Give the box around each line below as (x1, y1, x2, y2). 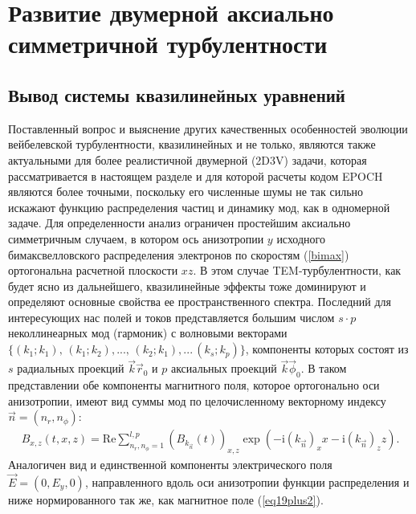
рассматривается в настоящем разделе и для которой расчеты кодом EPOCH (8, 167, 383, 184)
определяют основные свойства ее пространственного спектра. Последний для (8, 293, 391, 310)
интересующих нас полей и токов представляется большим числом (8, 308, 335, 325)
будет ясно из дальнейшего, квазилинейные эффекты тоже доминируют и (8, 277, 366, 294)
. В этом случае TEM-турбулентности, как (193, 262, 402, 279)
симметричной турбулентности (8, 27, 328, 60)
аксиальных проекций (170, 360, 277, 377)
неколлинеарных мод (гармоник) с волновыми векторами (8, 324, 288, 341)
